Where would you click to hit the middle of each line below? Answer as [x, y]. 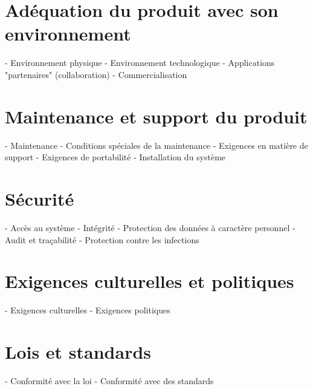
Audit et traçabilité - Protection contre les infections [102, 239]
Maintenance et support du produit [156, 116]
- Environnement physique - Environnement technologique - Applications [140, 63]
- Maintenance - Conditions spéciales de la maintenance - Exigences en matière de [156, 145]
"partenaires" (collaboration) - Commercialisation [96, 74]
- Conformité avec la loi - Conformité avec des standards [109, 380]
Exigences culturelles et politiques [150, 281]
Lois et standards [78, 352]
